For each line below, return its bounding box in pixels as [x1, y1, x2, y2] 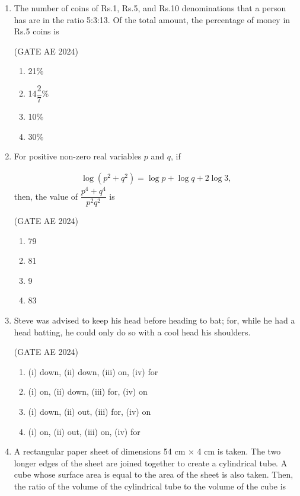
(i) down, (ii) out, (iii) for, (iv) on [28, 405, 151, 417]
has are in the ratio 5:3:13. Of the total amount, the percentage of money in [14, 13, 291, 25]
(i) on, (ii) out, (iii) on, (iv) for [28, 425, 141, 437]
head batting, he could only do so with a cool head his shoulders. [14, 325, 251, 338]
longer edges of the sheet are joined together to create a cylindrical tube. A [14, 456, 288, 469]
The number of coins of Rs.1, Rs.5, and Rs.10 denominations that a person [14, 2, 286, 14]
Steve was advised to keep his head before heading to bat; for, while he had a [14, 313, 295, 326]
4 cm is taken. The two [197, 445, 281, 457]
